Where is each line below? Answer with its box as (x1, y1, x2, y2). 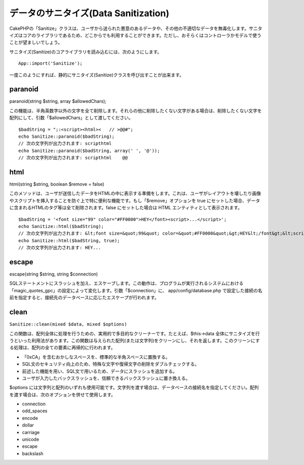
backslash (22, 450, 44, 456)
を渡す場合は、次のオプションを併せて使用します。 (9, 392, 116, 398)
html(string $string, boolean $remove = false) (9, 181, 105, 187)
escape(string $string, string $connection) (9, 271, 98, 277)
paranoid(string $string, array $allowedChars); (9, 98, 106, 104)
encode (22, 415, 38, 421)
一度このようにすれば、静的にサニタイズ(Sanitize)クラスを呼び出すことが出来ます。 (9, 71, 184, 78)
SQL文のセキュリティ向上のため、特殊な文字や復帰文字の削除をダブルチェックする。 (22, 361, 200, 367)
